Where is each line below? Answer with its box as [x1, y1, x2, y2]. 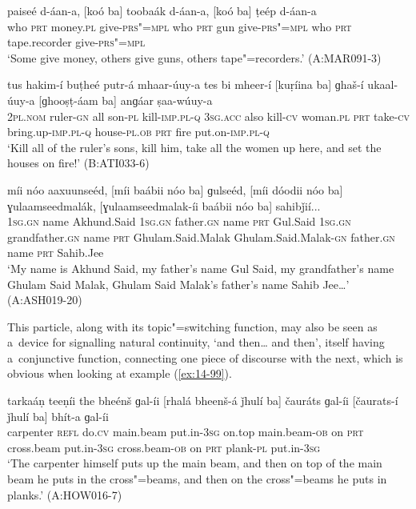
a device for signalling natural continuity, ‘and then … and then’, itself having [7, 334, 385, 351]
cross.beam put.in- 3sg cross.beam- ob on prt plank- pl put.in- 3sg [7, 439, 321, 455]
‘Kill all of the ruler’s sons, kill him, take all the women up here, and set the [7, 138, 382, 155]
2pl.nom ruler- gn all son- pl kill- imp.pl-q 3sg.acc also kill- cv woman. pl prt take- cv [7, 107, 410, 124]
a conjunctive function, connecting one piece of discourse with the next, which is [7, 349, 403, 366]
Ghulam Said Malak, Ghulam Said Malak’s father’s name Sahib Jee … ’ [7, 275, 350, 292]
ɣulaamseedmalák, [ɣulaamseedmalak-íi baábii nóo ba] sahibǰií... [7, 197, 321, 214]
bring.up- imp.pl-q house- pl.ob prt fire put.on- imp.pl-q [7, 123, 270, 140]
